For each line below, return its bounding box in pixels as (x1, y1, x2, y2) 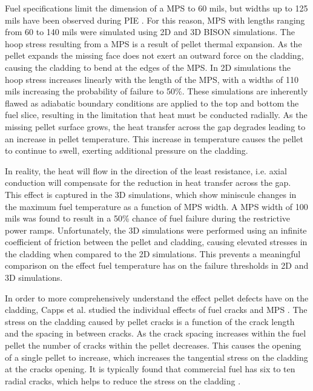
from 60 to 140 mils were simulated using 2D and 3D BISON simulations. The (5, 25, 295, 38)
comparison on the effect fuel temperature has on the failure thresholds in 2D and (5, 259, 309, 272)
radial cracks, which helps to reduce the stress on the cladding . (5, 374, 241, 387)
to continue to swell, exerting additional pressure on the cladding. (5, 144, 248, 157)
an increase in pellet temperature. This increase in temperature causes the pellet (5, 132, 303, 145)
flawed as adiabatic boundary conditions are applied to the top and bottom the (5, 96, 299, 109)
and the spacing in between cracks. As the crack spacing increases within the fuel (5, 327, 306, 340)
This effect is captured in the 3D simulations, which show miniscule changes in (5, 188, 297, 200)
